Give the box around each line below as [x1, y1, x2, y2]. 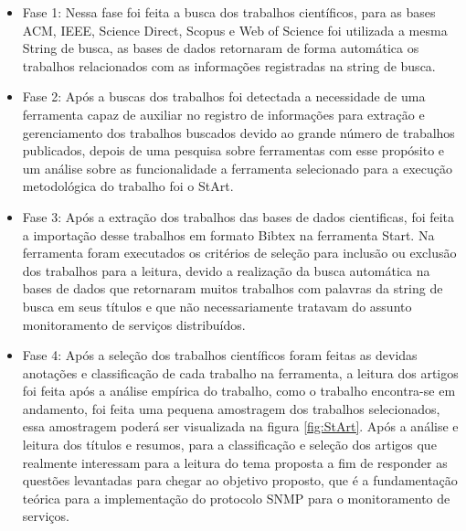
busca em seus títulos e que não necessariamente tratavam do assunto [22, 296, 412, 315]
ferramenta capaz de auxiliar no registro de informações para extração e [22, 104, 425, 123]
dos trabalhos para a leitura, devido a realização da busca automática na [22, 260, 430, 280]
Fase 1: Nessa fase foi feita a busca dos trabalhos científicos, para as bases [22, 3, 436, 21]
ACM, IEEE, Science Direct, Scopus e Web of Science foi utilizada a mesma [22, 20, 448, 39]
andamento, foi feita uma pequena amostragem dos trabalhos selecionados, [22, 398, 440, 418]
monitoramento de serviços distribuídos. [22, 314, 246, 334]
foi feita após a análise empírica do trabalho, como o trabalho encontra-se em [22, 381, 456, 400]
